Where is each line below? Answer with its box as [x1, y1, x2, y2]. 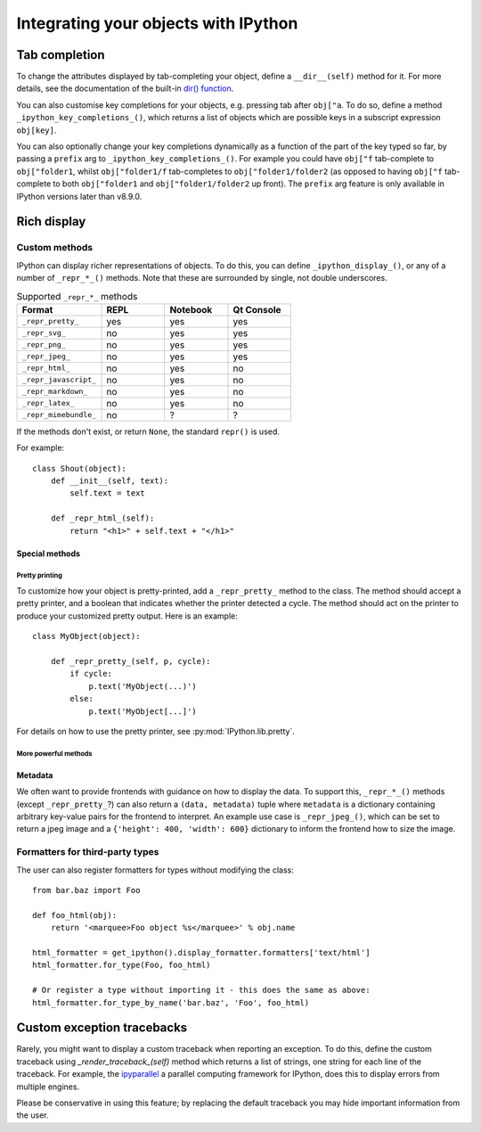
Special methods [16, 548, 80, 559]
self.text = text [69, 488, 146, 498]
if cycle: [69, 669, 113, 679]
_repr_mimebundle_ [21, 410, 97, 420]
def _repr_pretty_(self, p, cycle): [50, 656, 211, 666]
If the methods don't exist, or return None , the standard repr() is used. [16, 426, 281, 437]
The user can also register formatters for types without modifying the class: [16, 865, 294, 875]
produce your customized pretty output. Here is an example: [16, 611, 238, 621]
